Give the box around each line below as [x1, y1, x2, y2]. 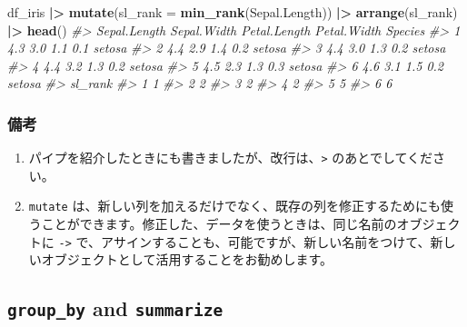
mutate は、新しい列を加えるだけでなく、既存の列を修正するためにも [28, 196, 441, 215]
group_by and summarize [7, 294, 224, 322]
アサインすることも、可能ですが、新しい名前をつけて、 [100, 232, 431, 251]
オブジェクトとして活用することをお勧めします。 [41, 250, 333, 269]
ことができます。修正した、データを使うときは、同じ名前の [41, 214, 397, 233]
